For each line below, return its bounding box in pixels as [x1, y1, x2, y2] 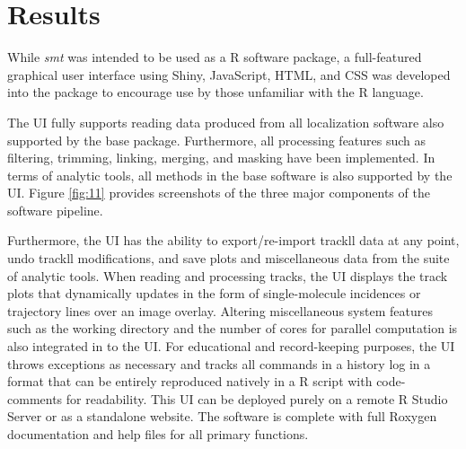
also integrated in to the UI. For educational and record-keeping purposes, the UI [7, 337, 455, 356]
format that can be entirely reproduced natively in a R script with [7, 372, 373, 391]
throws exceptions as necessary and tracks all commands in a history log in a [7, 354, 431, 373]
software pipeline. [7, 200, 103, 219]
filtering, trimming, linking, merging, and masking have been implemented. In [7, 148, 435, 167]
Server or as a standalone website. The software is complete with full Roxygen [7, 407, 437, 426]
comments [7, 389, 63, 408]
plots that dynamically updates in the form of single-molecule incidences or [7, 284, 421, 303]
